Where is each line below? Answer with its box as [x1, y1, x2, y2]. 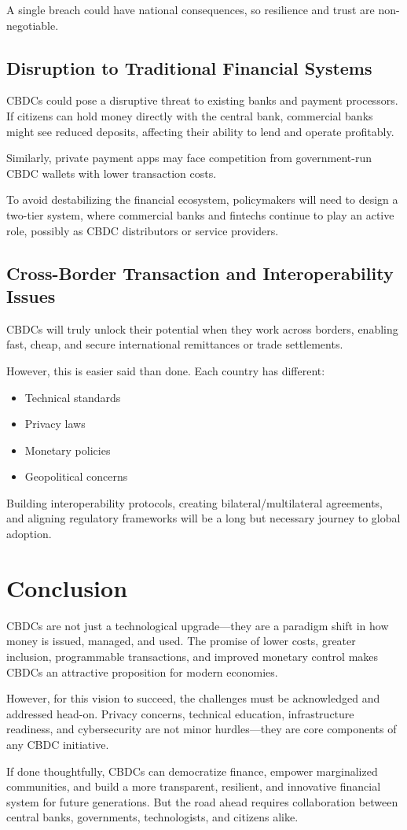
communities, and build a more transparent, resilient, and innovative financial [6, 778, 381, 795]
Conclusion [6, 571, 128, 603]
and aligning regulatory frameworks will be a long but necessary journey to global [6, 510, 401, 526]
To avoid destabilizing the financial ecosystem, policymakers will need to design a [6, 191, 398, 208]
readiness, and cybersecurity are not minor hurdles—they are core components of [6, 721, 397, 737]
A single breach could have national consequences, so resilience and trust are [6, 2, 375, 17]
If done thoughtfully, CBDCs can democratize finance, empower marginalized [6, 762, 378, 779]
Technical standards [24, 389, 121, 405]
